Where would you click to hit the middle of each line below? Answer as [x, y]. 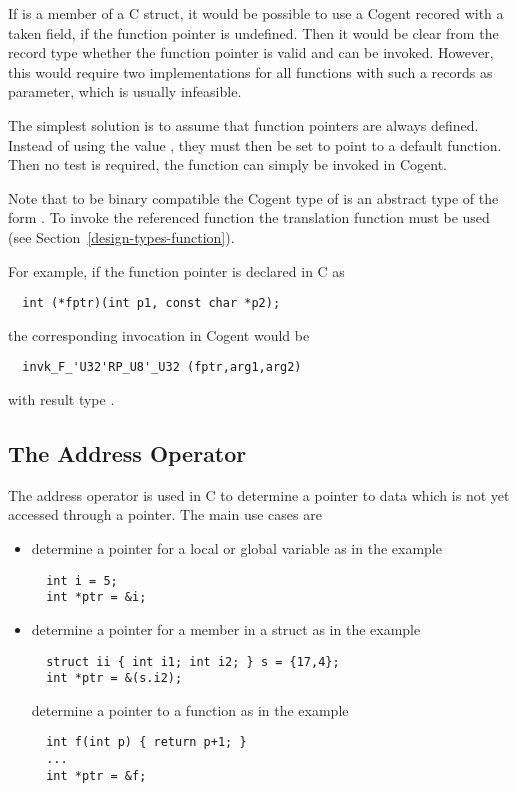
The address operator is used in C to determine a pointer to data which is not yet [259, 494]
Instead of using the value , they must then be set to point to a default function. [255, 144]
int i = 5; [82, 580]
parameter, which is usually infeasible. [125, 91]
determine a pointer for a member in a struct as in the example [226, 628]
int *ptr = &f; [96, 775]
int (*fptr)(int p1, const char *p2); [151, 303]
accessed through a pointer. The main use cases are [165, 514]
